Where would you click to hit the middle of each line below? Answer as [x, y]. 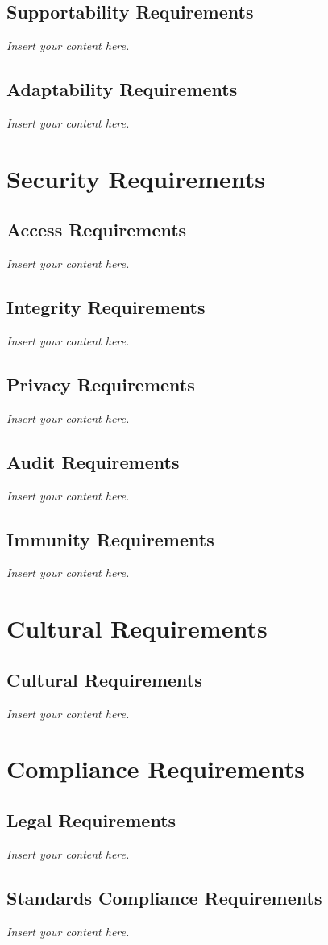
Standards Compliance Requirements [164, 897]
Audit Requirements [93, 461]
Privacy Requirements [101, 384]
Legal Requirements [91, 820]
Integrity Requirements [106, 307]
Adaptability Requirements [122, 89]
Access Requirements [97, 230]
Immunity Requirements [110, 539]
